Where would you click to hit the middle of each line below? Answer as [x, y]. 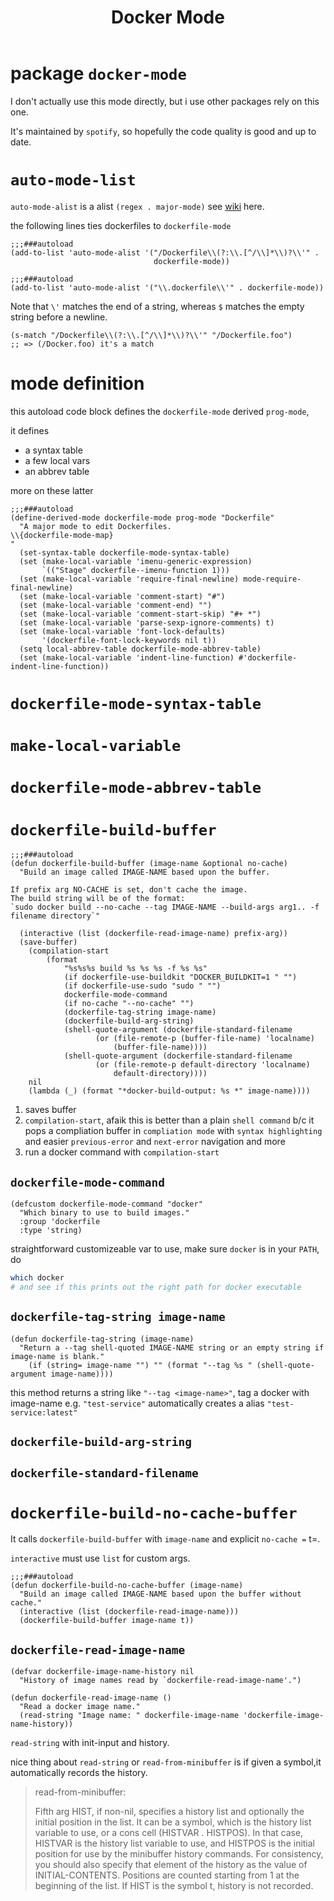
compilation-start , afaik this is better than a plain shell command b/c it [169, 1120]
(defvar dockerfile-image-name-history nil [102, 1672]
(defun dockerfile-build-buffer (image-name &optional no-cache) [149, 864]
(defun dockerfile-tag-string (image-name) [102, 1339]
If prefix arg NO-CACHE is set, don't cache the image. [129, 890]
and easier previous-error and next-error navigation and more [155, 1142]
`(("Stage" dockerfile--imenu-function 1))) [135, 570]
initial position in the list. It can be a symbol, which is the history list [173, 1822]
